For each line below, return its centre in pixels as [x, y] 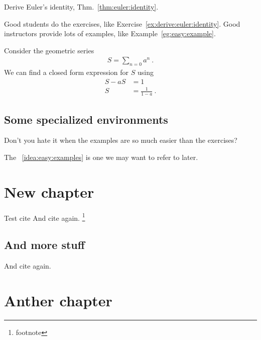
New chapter [49, 191]
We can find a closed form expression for [67, 72]
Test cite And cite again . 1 [45, 217]
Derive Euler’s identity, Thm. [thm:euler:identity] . [81, 7]
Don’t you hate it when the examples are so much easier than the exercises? [121, 140]
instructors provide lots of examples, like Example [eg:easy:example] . [110, 33]
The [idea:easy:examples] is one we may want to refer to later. [101, 157]
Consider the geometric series [49, 50]
